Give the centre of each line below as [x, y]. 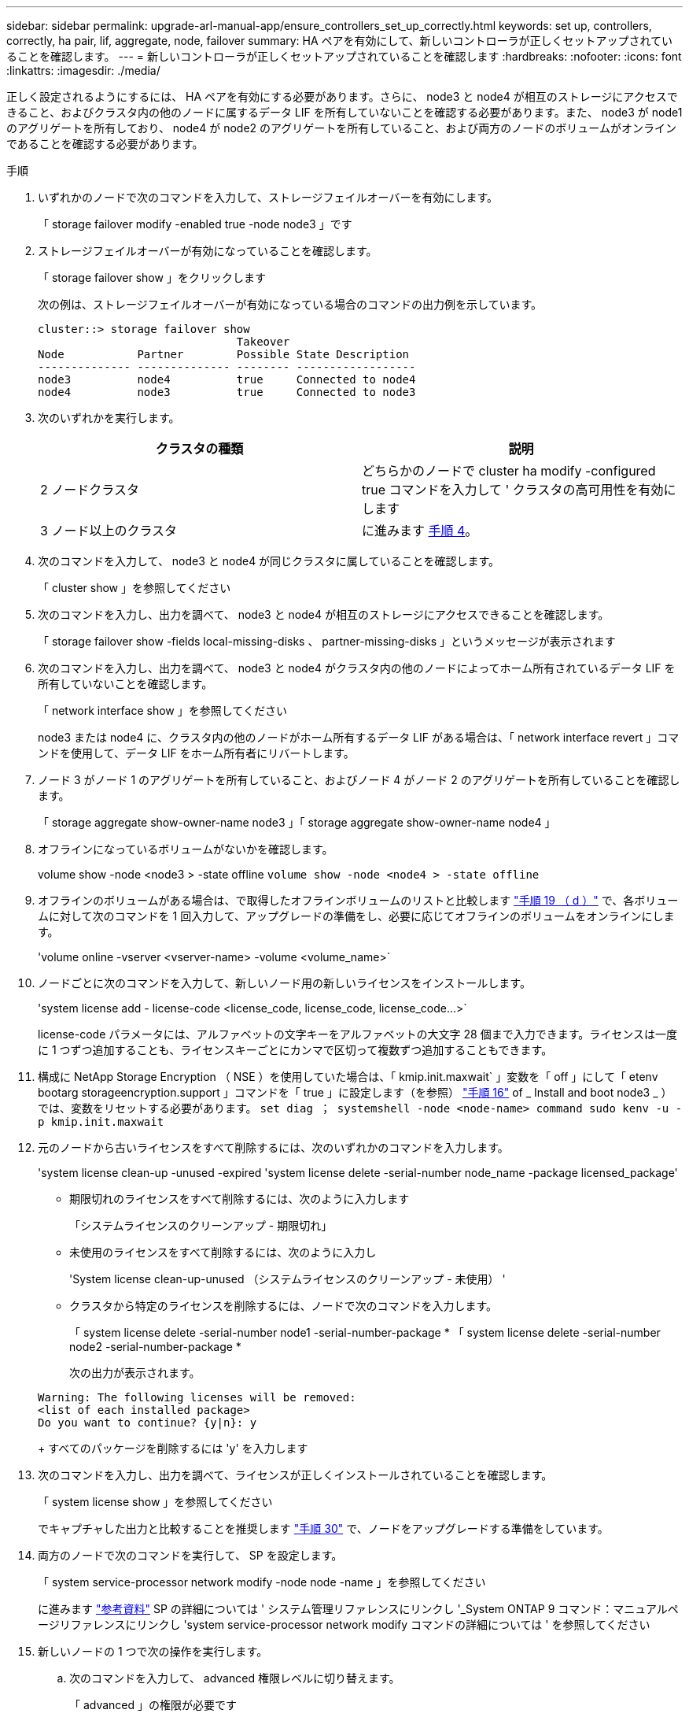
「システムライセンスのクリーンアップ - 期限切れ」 [201, 1225]
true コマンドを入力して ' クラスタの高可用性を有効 [513, 490]
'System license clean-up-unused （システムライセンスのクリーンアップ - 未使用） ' [287, 1279]
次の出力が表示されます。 [135, 1373]
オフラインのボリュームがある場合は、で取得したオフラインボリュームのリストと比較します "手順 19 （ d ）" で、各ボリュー [358, 900]
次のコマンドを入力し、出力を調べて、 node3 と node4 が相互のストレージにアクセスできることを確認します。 [324, 614]
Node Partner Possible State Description [224, 354]
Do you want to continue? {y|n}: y [147, 1423]
